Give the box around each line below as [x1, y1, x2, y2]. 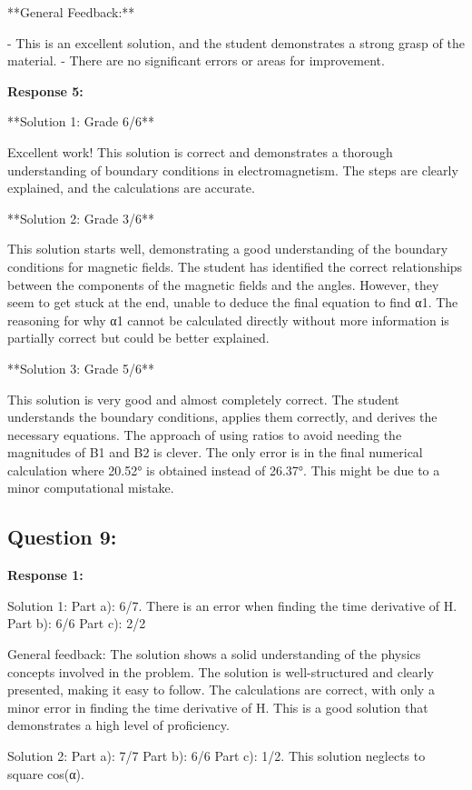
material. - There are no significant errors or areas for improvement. [7, 51, 385, 70]
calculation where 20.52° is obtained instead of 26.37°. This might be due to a [7, 460, 440, 479]
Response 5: [7, 81, 84, 100]
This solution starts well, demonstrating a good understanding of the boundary [7, 239, 448, 258]
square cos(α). [7, 764, 84, 783]
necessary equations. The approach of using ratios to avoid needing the [7, 425, 402, 444]
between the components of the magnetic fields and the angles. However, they [7, 275, 439, 294]
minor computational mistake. [7, 478, 174, 497]
